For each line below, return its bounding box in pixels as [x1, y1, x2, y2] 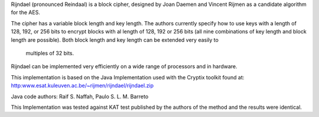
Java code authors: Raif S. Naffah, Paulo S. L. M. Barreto [11, 93, 149, 100]
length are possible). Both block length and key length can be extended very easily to [11, 36, 219, 44]
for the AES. [11, 9, 41, 16]
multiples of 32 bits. [25, 49, 74, 56]
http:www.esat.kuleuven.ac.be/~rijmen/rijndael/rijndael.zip [11, 82, 154, 89]
